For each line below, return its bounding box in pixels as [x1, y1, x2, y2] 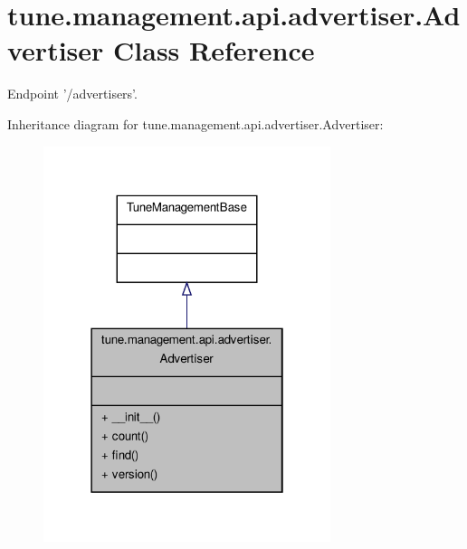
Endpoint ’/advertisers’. [7, 84, 138, 103]
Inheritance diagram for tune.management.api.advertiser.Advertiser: [7, 114, 384, 133]
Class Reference [113, 32, 315, 69]
